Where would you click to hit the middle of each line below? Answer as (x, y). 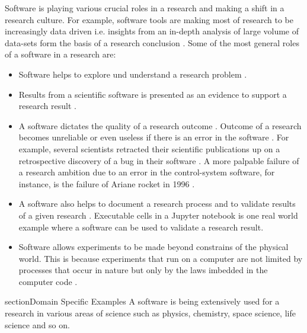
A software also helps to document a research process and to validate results (157, 204)
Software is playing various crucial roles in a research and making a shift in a (145, 8)
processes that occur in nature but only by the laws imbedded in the (143, 270)
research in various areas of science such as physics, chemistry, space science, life (150, 313)
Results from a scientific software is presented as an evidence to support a (153, 94)
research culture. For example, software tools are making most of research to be (149, 19)
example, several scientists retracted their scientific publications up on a (149, 148)
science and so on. (37, 324)
